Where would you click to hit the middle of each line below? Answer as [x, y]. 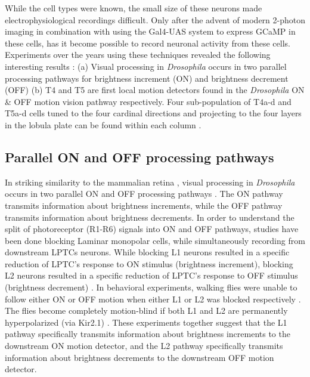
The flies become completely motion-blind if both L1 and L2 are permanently [146, 310]
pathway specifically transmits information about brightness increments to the [148, 334]
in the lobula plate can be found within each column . [103, 124]
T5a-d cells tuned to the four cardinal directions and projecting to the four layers [153, 113]
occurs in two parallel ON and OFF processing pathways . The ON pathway [144, 194]
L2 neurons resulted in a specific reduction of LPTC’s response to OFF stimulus [151, 275]
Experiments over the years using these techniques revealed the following [138, 55]
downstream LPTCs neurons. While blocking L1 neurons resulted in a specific [147, 252]
